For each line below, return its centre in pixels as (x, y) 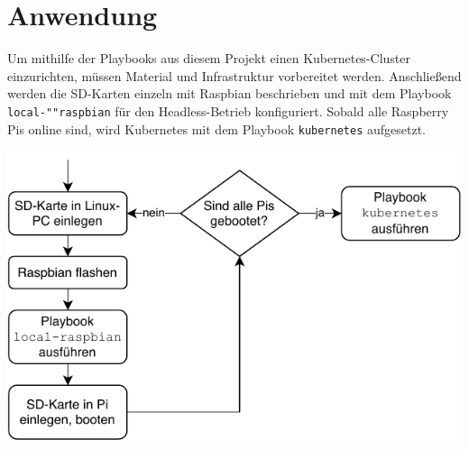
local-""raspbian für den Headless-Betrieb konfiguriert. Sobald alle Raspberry (228, 110)
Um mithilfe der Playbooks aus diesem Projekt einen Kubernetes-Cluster (209, 58)
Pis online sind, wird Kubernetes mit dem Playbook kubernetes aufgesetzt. (217, 128)
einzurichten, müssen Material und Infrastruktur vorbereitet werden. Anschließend (234, 75)
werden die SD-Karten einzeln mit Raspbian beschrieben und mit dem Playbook (230, 93)
